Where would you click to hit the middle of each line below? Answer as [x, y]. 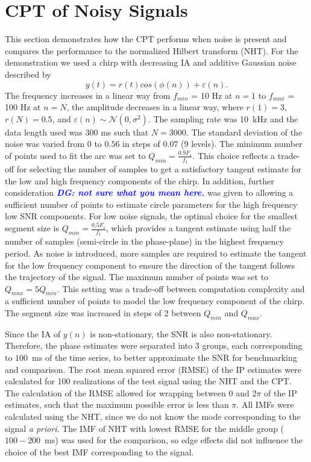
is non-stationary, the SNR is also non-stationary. [181, 333]
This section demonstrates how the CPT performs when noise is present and [146, 39]
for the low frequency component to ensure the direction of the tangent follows [150, 265]
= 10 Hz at [212, 95]
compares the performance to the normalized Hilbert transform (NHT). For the [152, 50]
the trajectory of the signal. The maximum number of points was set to [137, 277]
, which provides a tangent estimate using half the [198, 228]
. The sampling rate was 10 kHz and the [223, 118]
